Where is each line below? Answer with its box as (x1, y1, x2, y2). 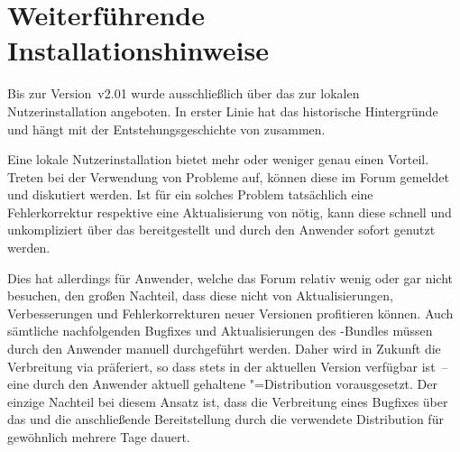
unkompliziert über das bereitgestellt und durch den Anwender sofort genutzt (7, 220, 436, 239)
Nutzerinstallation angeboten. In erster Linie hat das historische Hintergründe (7, 101, 438, 120)
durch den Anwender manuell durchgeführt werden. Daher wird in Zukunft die (7, 339, 441, 358)
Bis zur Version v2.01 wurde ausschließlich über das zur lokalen (7, 84, 360, 103)
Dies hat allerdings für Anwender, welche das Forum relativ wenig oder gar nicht (7, 268, 454, 287)
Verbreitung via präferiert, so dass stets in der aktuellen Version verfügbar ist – (7, 356, 448, 375)
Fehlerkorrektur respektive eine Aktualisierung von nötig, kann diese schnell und (7, 202, 452, 221)
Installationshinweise (7, 32, 269, 69)
